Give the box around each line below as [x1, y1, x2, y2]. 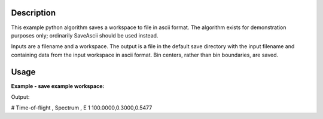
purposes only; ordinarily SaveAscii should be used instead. [11, 32, 159, 39]
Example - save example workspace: [11, 82, 105, 89]
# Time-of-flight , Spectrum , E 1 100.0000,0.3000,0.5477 [11, 104, 153, 111]
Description [11, 8, 56, 18]
